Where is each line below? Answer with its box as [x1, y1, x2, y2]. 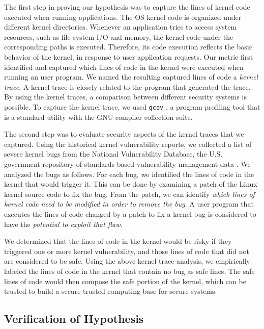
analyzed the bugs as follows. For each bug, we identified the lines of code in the [4, 168, 254, 179]
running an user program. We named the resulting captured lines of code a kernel [4, 71, 258, 82]
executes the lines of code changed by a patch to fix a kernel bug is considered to [4, 208, 256, 219]
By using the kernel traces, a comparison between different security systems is [4, 91, 247, 102]
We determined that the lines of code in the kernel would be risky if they [4, 236, 232, 246]
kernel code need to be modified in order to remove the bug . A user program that [4, 198, 254, 209]
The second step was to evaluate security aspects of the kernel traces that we [4, 129, 244, 139]
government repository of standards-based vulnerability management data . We [4, 158, 251, 169]
